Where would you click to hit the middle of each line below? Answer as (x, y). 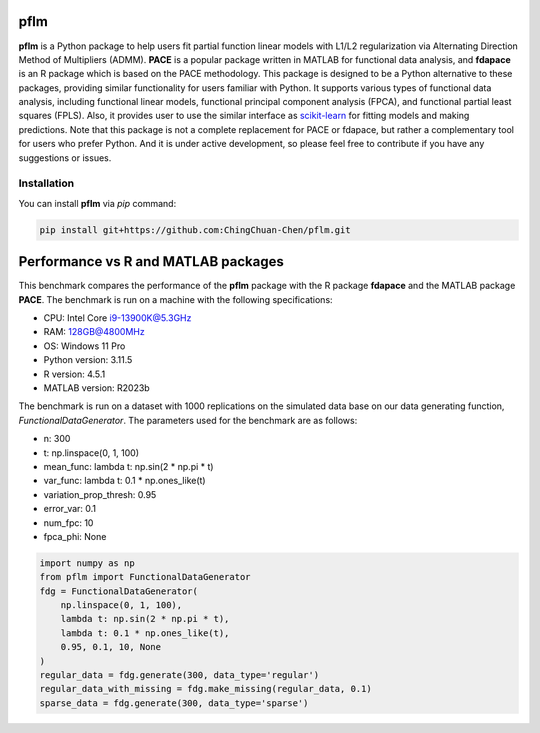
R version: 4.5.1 (74, 374)
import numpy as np (87, 563)
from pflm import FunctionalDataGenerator (145, 577)
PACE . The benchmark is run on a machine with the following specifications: (176, 299)
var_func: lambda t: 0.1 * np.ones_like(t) (124, 481)
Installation (46, 183)
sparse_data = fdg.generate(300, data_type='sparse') (174, 703)
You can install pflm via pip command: (97, 203)
